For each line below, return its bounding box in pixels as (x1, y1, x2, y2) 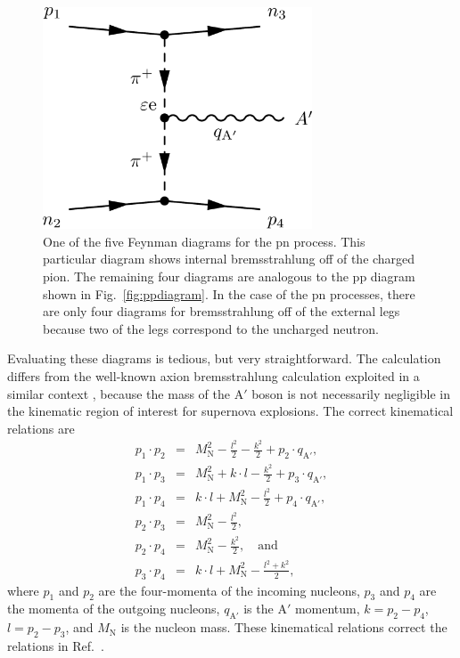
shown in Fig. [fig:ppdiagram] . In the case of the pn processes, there (43, 284, 415, 303)
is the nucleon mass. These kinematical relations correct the (120, 618, 448, 637)
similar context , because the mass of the (7, 384, 230, 402)
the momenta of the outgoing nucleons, (7, 599, 220, 618)
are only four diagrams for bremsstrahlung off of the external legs (43, 302, 400, 321)
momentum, (294, 599, 360, 618)
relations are (7, 418, 75, 437)
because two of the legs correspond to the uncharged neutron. (43, 319, 379, 337)
